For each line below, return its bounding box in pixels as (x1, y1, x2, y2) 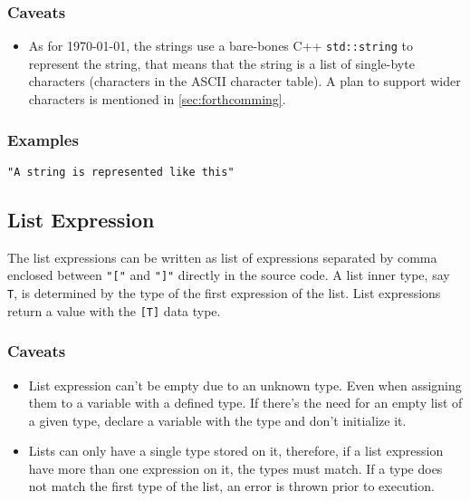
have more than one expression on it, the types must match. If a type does (28, 458, 443, 477)
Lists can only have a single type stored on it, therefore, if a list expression (28, 441, 444, 460)
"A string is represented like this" (7, 165, 235, 178)
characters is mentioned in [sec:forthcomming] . (28, 90, 286, 109)
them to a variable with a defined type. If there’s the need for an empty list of (28, 393, 463, 412)
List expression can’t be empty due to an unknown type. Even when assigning (28, 375, 462, 394)
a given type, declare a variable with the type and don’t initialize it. (28, 410, 407, 429)
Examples (7, 128, 79, 150)
